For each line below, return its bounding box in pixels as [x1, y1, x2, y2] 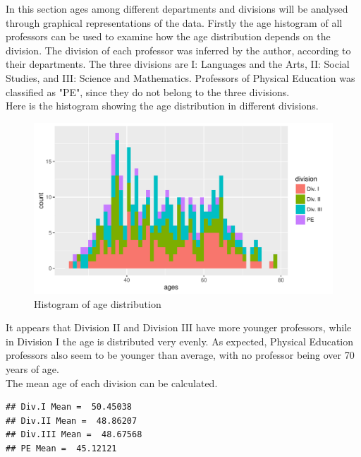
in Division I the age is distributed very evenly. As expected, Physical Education [6, 333, 354, 348]
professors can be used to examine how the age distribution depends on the [6, 29, 331, 44]
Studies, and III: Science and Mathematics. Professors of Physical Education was [6, 70, 355, 85]
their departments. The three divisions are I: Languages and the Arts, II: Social [6, 57, 350, 71]
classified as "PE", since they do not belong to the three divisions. [6, 84, 290, 99]
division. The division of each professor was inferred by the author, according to [6, 42, 351, 57]
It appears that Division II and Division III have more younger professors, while [6, 320, 352, 335]
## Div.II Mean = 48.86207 [6, 415, 137, 426]
